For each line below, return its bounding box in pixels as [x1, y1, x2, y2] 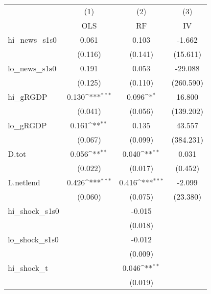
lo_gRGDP [8, 119, 47, 131]
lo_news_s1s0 [8, 62, 56, 74]
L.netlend [8, 176, 41, 188]
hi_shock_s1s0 [8, 205, 59, 216]
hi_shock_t [8, 262, 48, 273]
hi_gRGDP [8, 91, 47, 102]
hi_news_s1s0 [8, 34, 57, 45]
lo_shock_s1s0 [8, 234, 59, 245]
